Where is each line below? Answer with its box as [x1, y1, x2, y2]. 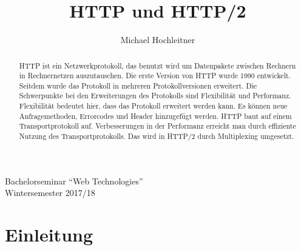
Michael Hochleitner [120, 33, 195, 46]
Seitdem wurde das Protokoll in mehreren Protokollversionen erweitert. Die [19, 80, 257, 90]
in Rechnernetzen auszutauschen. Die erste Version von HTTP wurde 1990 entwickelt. [19, 70, 291, 81]
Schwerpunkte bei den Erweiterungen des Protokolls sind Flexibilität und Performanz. [19, 90, 291, 101]
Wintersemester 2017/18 [5, 186, 95, 199]
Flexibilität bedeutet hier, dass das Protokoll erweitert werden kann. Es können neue [19, 101, 288, 111]
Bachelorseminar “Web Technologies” [5, 174, 143, 187]
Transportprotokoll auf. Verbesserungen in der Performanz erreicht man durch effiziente [19, 121, 296, 131]
